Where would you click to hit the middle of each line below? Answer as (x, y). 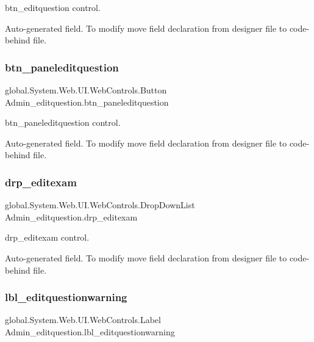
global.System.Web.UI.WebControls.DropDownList (100, 205)
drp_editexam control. (47, 237)
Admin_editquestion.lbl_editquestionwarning (90, 331)
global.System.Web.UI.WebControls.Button (86, 90)
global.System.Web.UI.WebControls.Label (83, 320)
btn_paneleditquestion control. (63, 122)
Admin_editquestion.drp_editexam (71, 216)
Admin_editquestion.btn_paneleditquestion (87, 102)
